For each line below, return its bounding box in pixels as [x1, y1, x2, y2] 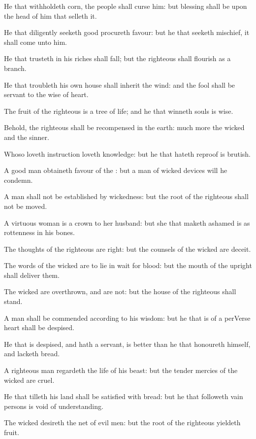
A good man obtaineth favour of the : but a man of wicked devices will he [4, 165, 227, 175]
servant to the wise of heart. [4, 89, 89, 100]
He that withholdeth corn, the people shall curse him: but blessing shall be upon [4, 1, 247, 11]
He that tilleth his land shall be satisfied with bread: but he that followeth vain [4, 391, 243, 402]
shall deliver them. [4, 270, 60, 280]
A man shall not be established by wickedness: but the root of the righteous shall [4, 191, 249, 202]
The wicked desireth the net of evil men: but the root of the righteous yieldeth [4, 417, 241, 428]
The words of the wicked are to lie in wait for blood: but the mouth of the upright [4, 260, 252, 270]
